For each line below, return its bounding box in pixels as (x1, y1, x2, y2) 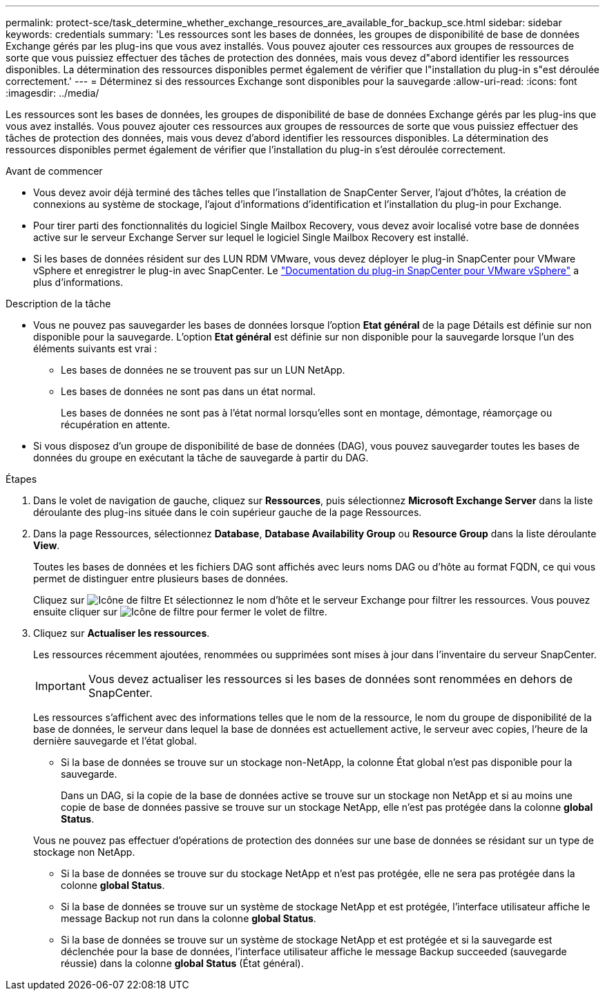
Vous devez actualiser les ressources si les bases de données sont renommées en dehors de (88, 672, 573, 686)
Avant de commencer (6, 165, 103, 177)
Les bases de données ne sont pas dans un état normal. (61, 385, 316, 397)
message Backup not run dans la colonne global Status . (61, 912, 316, 924)
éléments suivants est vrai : (33, 343, 157, 354)
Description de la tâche (6, 298, 111, 309)
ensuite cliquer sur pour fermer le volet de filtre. (33, 606, 327, 617)
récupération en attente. (61, 419, 171, 430)
